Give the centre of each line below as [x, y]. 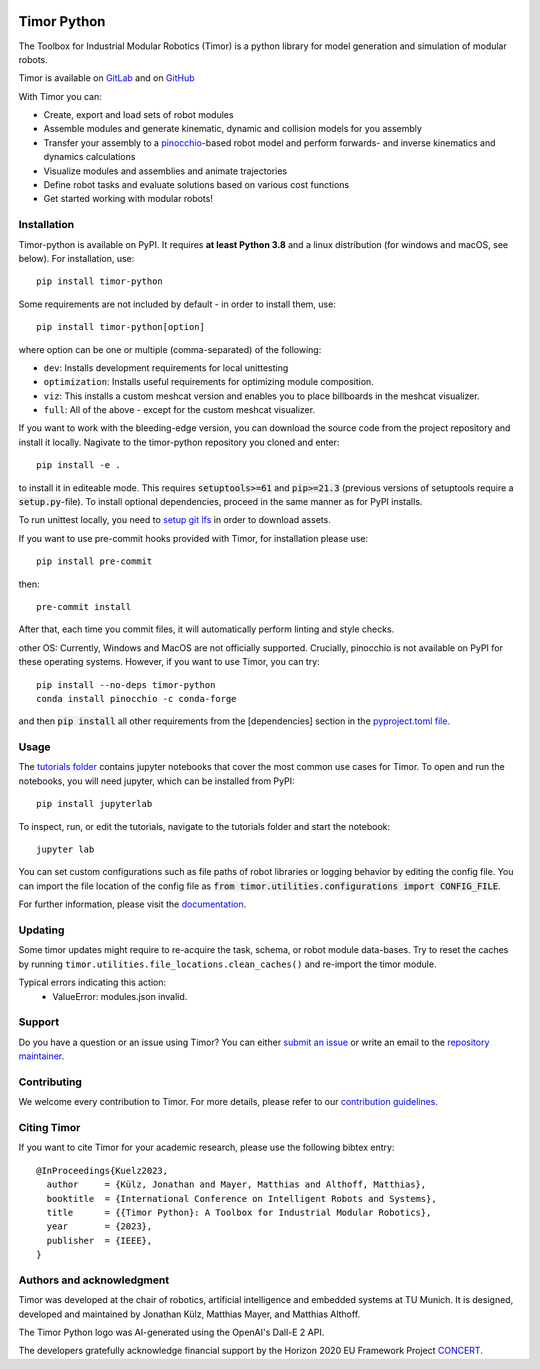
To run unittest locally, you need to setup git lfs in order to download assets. [175, 520]
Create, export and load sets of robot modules [138, 115]
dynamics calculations [89, 157]
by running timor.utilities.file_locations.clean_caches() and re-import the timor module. [227, 964]
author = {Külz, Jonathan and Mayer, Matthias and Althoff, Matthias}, [236, 1184]
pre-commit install [84, 606]
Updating [41, 930]
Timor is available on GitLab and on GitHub [106, 78]
